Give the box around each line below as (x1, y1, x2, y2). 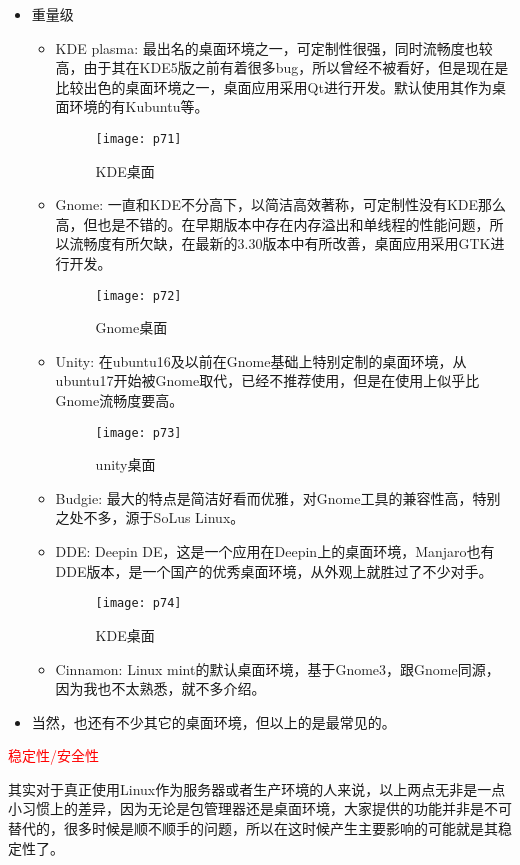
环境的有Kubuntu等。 (69, 96, 209, 117)
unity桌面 (95, 454, 156, 475)
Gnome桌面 (95, 317, 168, 338)
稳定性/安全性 (8, 745, 99, 766)
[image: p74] (95, 596, 182, 611)
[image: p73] (95, 425, 182, 440)
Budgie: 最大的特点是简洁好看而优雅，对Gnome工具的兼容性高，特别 (55, 487, 501, 508)
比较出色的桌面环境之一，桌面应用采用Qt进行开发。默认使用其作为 (55, 76, 492, 97)
